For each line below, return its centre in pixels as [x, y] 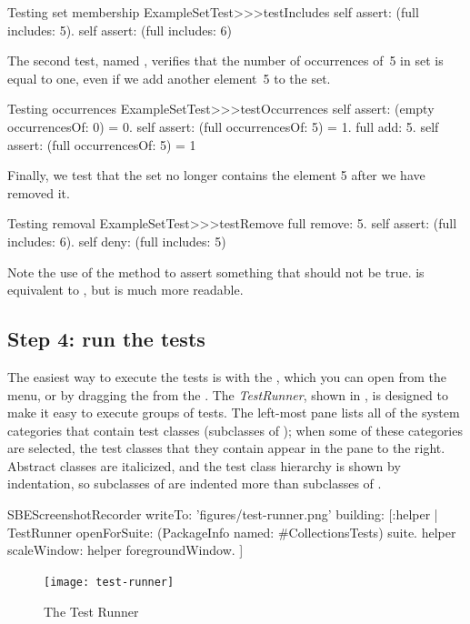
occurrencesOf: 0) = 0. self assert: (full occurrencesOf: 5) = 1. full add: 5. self [223, 126]
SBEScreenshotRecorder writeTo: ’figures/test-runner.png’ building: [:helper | [223, 514]
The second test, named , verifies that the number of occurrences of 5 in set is [225, 60]
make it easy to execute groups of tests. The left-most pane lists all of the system [234, 413]
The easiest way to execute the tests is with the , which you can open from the [227, 376]
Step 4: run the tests [106, 339]
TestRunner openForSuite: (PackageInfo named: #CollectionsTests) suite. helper [232, 532]
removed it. [39, 192]
